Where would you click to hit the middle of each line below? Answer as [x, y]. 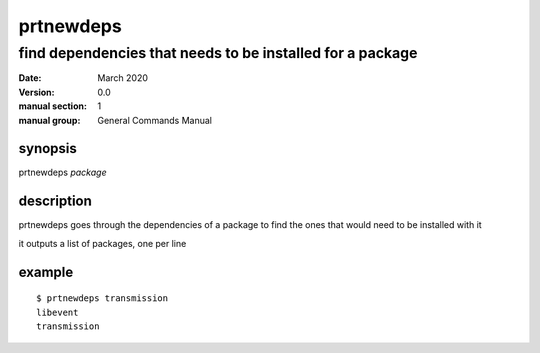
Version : [36, 92]
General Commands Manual [154, 120]
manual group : [49, 120]
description [55, 201]
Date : [30, 78]
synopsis [47, 148]
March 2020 [123, 78]
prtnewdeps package [62, 172]
